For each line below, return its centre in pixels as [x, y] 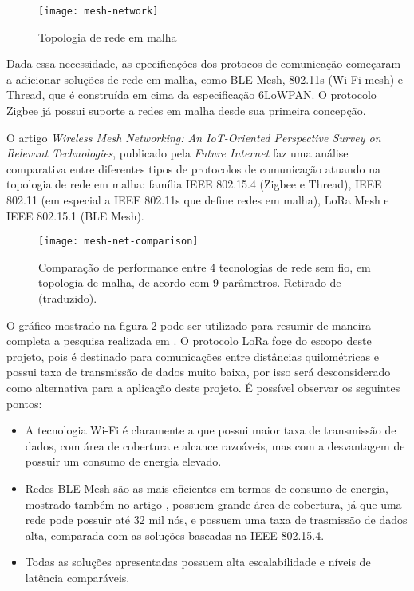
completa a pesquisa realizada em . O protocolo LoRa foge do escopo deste [189, 341]
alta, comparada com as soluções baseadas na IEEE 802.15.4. [175, 535]
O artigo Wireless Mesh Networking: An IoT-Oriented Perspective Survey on [194, 137]
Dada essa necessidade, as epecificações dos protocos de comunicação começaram [204, 63]
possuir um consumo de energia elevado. [123, 461]
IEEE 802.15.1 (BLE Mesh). [75, 215]
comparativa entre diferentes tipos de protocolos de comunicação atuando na [193, 168]
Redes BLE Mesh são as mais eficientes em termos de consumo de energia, [207, 488]
